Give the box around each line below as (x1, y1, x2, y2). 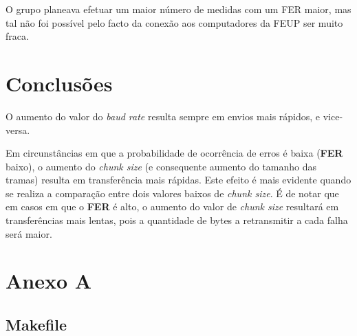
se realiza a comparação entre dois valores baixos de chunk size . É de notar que (6, 186, 339, 200)
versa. (6, 122, 30, 137)
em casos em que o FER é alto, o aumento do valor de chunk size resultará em (6, 199, 339, 214)
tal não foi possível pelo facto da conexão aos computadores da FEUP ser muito (6, 15, 343, 30)
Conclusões (6, 69, 113, 97)
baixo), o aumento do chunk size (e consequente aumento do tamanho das (6, 159, 317, 173)
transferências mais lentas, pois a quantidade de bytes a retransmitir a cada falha (6, 213, 348, 227)
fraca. (6, 29, 29, 43)
